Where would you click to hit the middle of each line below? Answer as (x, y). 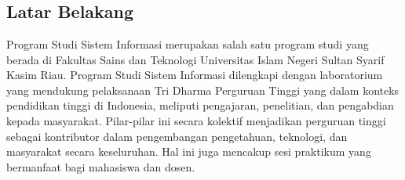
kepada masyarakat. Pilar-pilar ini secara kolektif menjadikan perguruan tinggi (196, 120)
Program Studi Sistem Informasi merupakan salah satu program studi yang (188, 44)
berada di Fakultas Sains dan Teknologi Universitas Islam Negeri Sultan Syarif (195, 59)
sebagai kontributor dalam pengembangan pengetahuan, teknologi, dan (177, 136)
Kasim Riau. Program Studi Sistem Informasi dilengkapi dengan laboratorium (195, 75)
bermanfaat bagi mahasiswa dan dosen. (101, 166)
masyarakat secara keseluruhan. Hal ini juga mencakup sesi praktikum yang (189, 151)
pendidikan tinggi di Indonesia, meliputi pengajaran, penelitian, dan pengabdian (200, 105)
